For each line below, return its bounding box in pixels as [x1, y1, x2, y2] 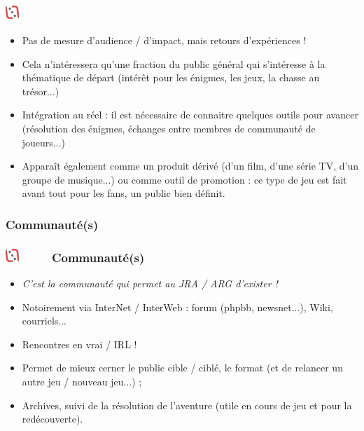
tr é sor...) [22, 83, 59, 98]
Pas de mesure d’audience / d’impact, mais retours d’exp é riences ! [22, 33, 307, 48]
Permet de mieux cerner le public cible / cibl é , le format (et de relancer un [22, 360, 343, 375]
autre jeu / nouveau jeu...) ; [22, 374, 142, 388]
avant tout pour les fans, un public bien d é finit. [22, 186, 225, 200]
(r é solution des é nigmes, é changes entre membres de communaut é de [22, 121, 316, 136]
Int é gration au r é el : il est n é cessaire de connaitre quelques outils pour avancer [22, 107, 358, 122]
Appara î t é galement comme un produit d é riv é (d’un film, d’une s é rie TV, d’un [22, 158, 359, 173]
